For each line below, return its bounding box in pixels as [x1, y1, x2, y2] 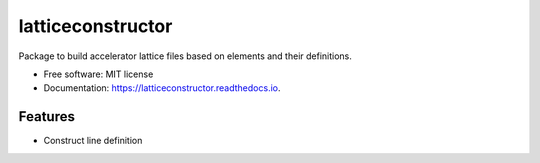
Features [18, 108, 75, 125]
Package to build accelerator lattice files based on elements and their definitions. [18, 50, 352, 62]
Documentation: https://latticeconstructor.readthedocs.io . [43, 82, 281, 94]
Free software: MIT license [43, 68, 154, 80]
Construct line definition [43, 135, 143, 147]
